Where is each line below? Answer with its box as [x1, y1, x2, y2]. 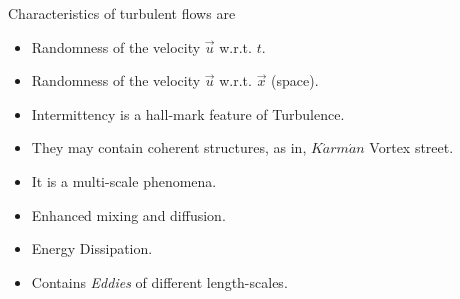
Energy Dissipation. [31, 238, 153, 259]
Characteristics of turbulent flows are [8, 3, 236, 23]
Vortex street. [369, 137, 454, 158]
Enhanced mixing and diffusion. [31, 204, 226, 225]
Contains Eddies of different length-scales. [31, 271, 288, 292]
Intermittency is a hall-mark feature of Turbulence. [31, 103, 345, 124]
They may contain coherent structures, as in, [31, 137, 307, 158]
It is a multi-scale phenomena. [31, 170, 217, 191]
